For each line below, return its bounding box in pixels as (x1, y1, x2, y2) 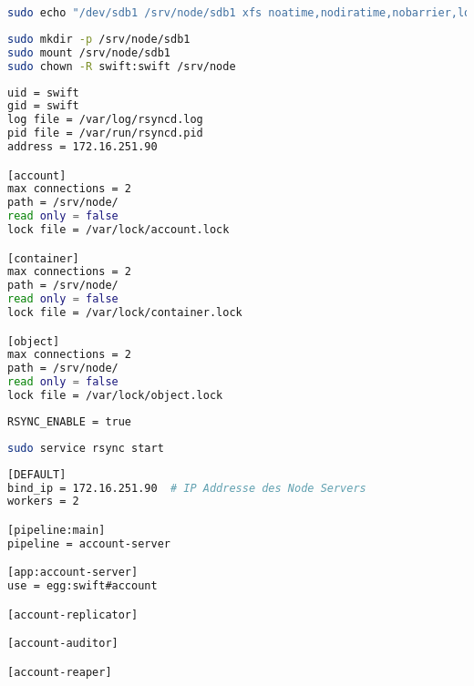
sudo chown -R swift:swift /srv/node (7, 59, 236, 73)
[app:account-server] (7, 566, 139, 579)
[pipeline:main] (7, 524, 106, 537)
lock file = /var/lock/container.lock (7, 306, 242, 320)
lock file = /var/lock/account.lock (7, 223, 230, 237)
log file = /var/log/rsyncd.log (7, 113, 203, 127)
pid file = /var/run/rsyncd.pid (7, 127, 203, 140)
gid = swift (7, 99, 79, 113)
